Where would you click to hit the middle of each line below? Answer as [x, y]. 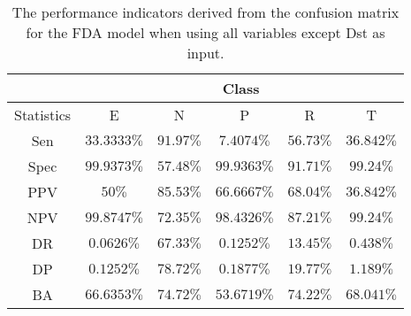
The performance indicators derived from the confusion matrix [205, 12]
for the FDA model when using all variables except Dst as [205, 32]
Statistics [43, 115]
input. [205, 53]
